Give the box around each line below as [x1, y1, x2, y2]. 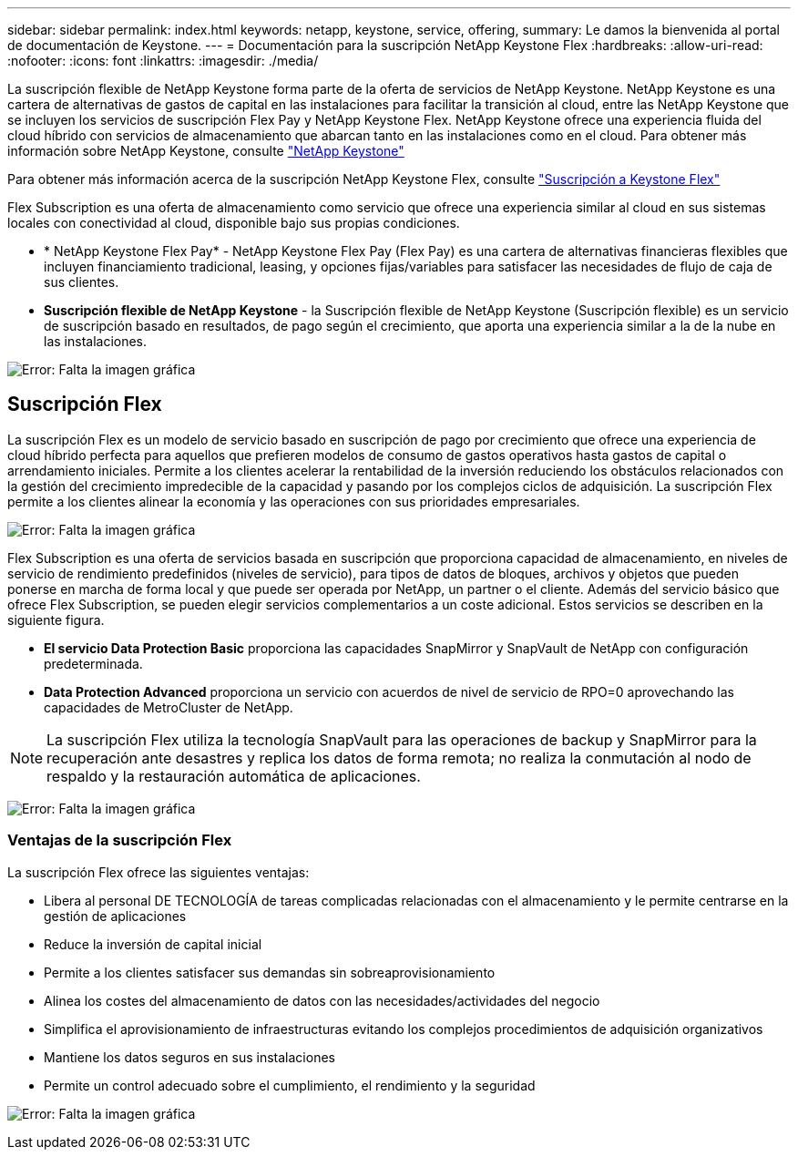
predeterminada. [44, 655, 143, 671]
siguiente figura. [7, 611, 105, 628]
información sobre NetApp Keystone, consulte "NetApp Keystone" [7, 143, 404, 159]
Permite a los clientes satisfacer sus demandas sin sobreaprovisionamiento [44, 964, 496, 980]
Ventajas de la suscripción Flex [7, 831, 232, 850]
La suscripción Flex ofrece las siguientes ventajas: [7, 864, 310, 880]
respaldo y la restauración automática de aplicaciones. [46, 766, 421, 785]
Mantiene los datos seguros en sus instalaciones [44, 1049, 335, 1065]
